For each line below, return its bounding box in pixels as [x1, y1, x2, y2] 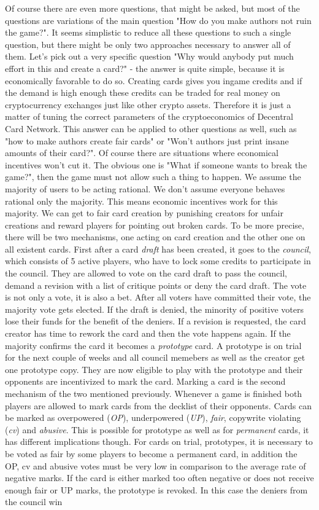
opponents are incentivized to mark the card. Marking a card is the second [5, 375, 286, 388]
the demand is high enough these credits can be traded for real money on [5, 86, 280, 99]
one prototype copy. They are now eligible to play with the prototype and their [5, 363, 303, 375]
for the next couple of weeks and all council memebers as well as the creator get [5, 351, 306, 364]
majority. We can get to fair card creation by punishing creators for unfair [5, 206, 283, 219]
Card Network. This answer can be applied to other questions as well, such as [5, 122, 297, 135]
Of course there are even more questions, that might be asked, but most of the [5, 2, 300, 14]
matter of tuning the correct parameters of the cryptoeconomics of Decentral [5, 110, 293, 123]
